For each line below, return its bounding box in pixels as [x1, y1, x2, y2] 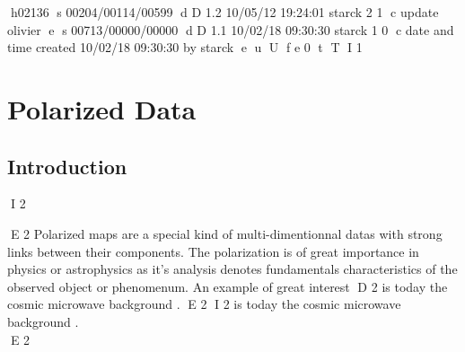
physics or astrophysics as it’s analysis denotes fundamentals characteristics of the [7, 260, 458, 278]
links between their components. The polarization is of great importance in [7, 242, 419, 260]
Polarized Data [7, 90, 197, 127]
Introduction [7, 152, 127, 180]
